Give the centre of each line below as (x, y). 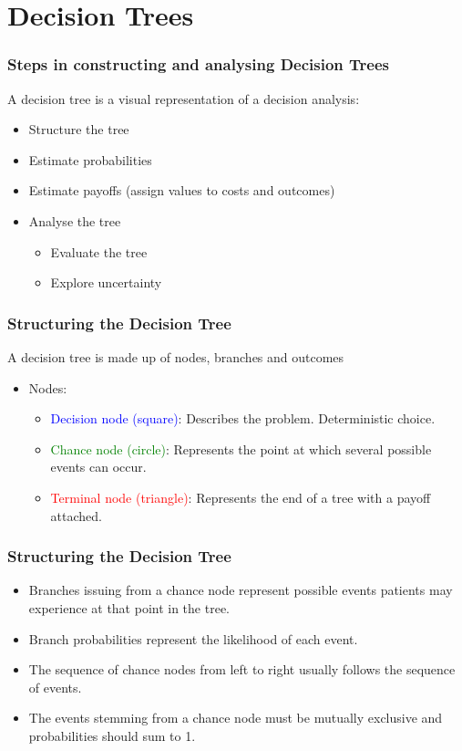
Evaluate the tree (99, 251)
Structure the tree (79, 129)
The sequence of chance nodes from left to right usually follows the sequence (242, 669)
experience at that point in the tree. (129, 607)
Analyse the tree (75, 220)
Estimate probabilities (90, 159)
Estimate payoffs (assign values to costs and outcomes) (182, 190)
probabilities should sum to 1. (112, 735)
